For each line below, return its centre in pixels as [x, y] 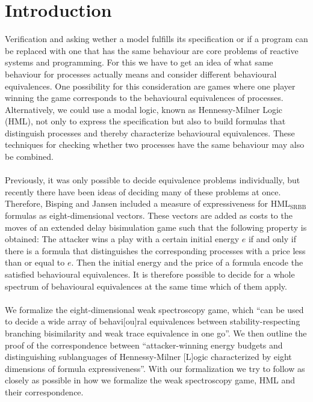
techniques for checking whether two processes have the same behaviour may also [155, 145]
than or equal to [35, 262]
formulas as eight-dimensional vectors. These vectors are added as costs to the [149, 215]
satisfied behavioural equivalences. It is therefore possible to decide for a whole [150, 274]
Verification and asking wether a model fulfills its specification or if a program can [156, 39]
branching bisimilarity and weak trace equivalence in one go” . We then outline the [156, 333]
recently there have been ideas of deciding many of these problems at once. [143, 191]
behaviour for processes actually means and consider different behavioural [141, 74]
